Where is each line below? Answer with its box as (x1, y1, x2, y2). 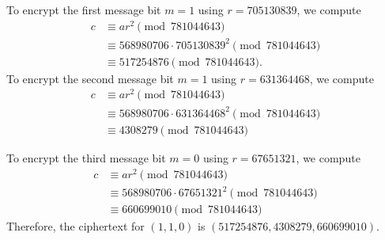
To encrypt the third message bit (6, 149, 166, 166)
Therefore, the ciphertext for (6, 218, 145, 234)
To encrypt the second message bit (6, 70, 174, 86)
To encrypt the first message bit (6, 2, 161, 18)
